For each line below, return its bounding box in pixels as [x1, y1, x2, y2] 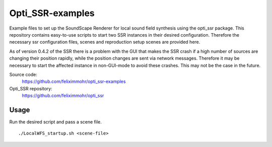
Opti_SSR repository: [9, 85, 52, 91]
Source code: [9, 71, 37, 77]
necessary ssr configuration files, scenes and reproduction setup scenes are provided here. [9, 39, 200, 45]
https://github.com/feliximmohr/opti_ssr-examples [22, 78, 126, 85]
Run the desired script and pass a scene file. [9, 118, 102, 125]
